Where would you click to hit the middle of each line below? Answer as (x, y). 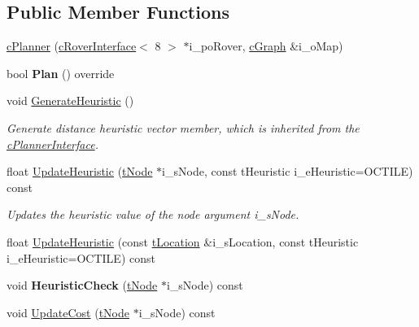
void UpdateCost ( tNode (68, 312)
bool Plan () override (61, 73)
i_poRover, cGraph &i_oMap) (266, 46)
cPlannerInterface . (52, 144)
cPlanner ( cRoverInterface (72, 46)
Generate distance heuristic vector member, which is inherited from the (183, 127)
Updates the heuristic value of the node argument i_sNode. (153, 214)
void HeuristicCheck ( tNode (82, 285)
